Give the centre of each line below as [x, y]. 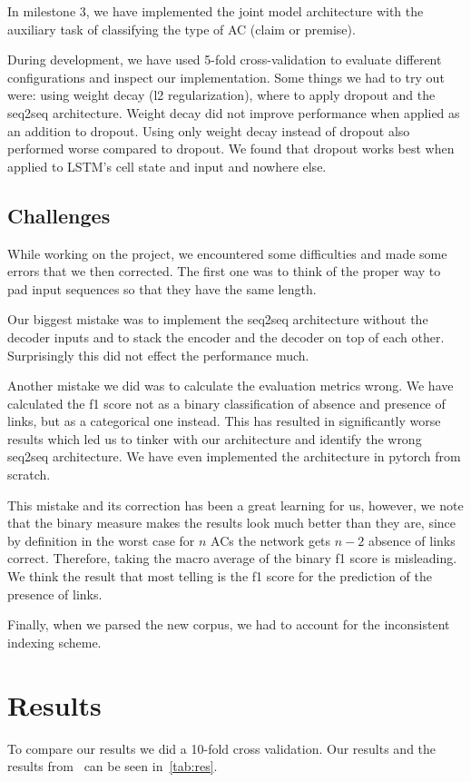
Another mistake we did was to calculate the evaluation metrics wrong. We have [231, 386]
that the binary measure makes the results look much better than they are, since [232, 523]
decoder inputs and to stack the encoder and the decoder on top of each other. [226, 337]
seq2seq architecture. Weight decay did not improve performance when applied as [234, 112]
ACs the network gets [271, 540]
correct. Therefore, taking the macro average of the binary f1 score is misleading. [232, 558]
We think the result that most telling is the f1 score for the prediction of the [220, 576]
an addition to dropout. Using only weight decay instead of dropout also [209, 130]
